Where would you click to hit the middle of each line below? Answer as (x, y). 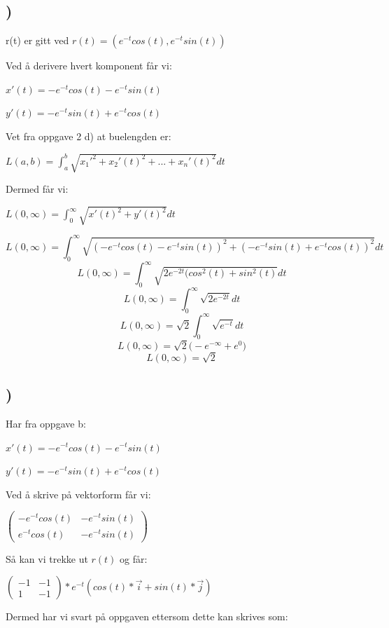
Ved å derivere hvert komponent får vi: (89, 66)
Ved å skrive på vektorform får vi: (78, 494)
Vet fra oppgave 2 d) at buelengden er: (89, 136)
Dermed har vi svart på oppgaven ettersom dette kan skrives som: (147, 616)
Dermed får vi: (37, 189)
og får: (134, 558)
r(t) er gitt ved (37, 40)
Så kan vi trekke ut (47, 558)
